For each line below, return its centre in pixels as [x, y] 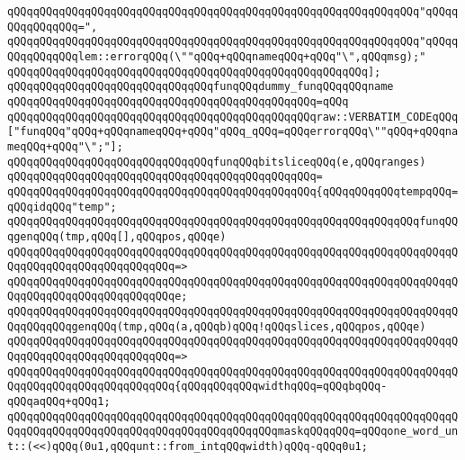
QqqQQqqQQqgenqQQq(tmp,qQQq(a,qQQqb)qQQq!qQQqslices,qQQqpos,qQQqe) [217, 326]
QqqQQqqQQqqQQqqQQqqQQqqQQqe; [98, 297]
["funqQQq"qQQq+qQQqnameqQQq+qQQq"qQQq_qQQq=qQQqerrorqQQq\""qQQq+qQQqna [233, 132]
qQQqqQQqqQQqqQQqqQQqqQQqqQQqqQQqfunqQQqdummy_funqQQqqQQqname [201, 87]
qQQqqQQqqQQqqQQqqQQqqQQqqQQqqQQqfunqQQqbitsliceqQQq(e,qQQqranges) [217, 162]
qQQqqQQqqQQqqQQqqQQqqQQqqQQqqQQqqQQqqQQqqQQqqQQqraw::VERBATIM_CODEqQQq [233, 117]
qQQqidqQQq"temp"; [62, 207]
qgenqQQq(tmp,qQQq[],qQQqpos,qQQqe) [117, 236]
